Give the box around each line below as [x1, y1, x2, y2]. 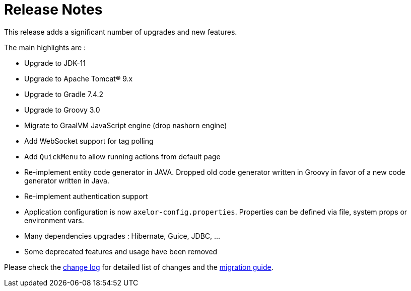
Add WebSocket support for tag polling [24, 136, 154, 145]
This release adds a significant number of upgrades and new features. [4, 27, 237, 36]
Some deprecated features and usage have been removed [24, 247, 218, 256]
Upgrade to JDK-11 [24, 58, 86, 67]
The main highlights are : [4, 43, 86, 52]
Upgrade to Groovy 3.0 [24, 105, 100, 114]
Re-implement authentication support [24, 191, 148, 201]
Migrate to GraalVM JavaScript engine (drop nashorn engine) [24, 121, 227, 130]
